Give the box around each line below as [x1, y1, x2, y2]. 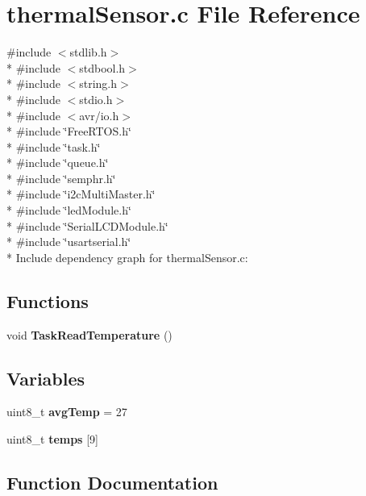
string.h [79, 75, 118, 92]
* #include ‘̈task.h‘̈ [6, 138, 101, 155]
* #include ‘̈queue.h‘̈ [6, 154, 109, 171]
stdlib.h [69, 44, 107, 60]
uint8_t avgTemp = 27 [6, 403, 127, 420]
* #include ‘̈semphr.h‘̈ [6, 169, 116, 186]
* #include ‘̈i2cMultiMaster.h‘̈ [6, 185, 156, 202]
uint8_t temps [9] [6, 431, 98, 448]
